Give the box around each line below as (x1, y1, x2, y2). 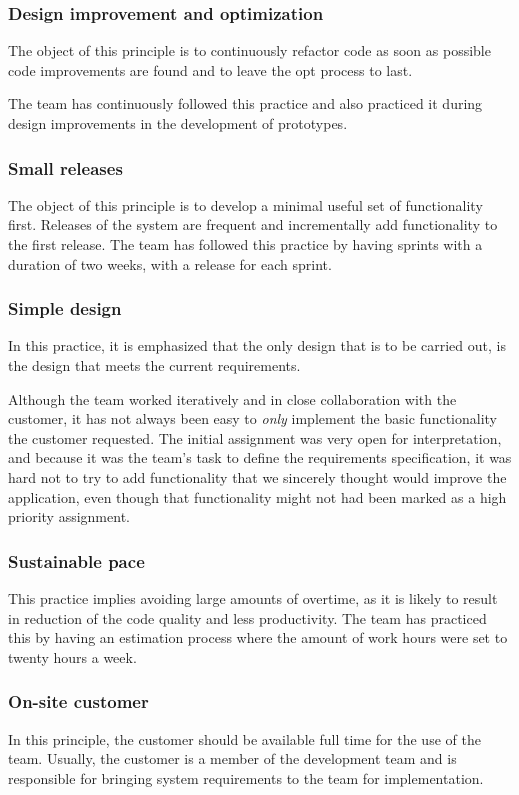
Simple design (8, 296, 122, 321)
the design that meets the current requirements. (8, 355, 301, 375)
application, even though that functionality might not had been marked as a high (8, 486, 507, 507)
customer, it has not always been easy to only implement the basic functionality (8, 408, 497, 429)
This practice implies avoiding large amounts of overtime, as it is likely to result (8, 587, 498, 608)
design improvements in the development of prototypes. (8, 113, 348, 133)
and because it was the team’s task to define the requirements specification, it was (8, 447, 512, 468)
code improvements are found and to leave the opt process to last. (8, 59, 413, 80)
